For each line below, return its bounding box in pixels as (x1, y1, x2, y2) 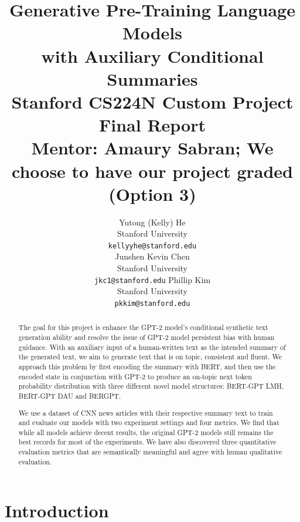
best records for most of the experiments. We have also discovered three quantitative (18, 437, 277, 447)
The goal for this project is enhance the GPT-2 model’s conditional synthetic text (18, 322, 268, 332)
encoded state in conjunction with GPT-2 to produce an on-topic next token (18, 371, 252, 381)
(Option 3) (108, 181, 196, 206)
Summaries (107, 66, 198, 90)
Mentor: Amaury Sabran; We (31, 136, 274, 160)
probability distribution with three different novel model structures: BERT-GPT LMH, (18, 381, 284, 391)
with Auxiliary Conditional (41, 43, 264, 68)
